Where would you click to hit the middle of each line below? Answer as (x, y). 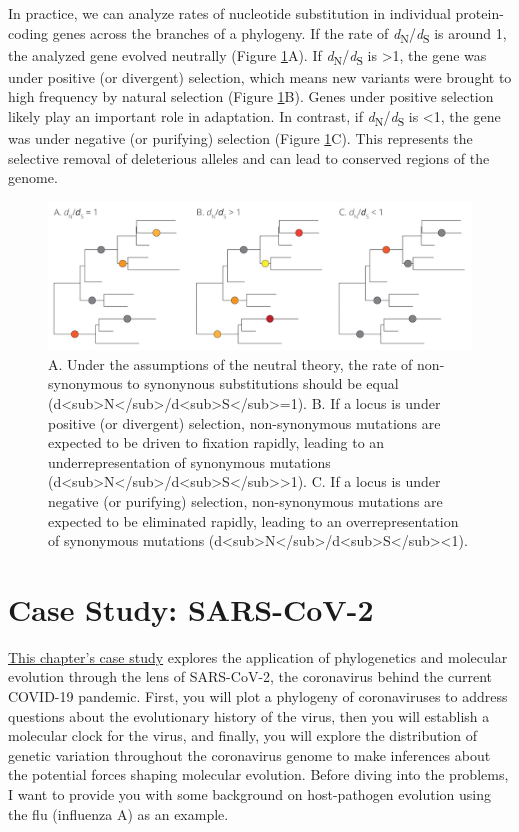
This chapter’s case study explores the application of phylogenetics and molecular (258, 656)
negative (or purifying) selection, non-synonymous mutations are (245, 500)
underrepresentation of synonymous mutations (189, 461)
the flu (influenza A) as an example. (118, 813)
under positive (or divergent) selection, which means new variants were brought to (260, 76)
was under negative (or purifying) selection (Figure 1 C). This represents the (240, 138)
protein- (479, 13)
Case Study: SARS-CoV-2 (191, 608)
